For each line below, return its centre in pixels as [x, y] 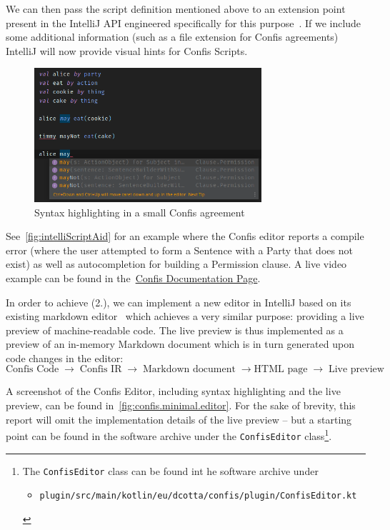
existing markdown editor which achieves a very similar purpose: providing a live [185, 316]
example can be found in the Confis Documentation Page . [133, 277]
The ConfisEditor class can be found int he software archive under [170, 470]
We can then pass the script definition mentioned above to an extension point [176, 9]
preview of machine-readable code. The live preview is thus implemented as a [175, 330]
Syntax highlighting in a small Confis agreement [140, 212]
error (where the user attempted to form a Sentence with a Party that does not [179, 250]
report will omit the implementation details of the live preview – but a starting [179, 419]
